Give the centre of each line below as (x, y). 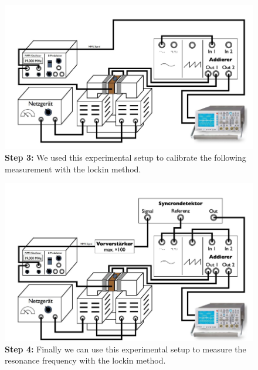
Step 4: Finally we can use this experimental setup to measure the (125, 349)
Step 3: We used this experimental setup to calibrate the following (125, 157)
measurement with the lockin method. (73, 169)
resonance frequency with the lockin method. (85, 360)
